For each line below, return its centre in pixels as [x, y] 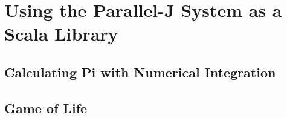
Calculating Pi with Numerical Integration [140, 72]
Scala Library [61, 34]
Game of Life [46, 107]
